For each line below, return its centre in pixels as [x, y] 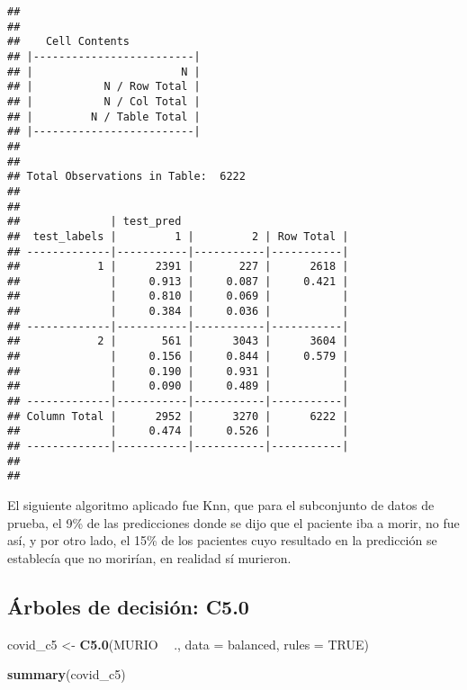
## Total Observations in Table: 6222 [126, 177]
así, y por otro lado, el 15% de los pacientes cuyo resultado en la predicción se [222, 540]
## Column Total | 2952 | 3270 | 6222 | [178, 416]
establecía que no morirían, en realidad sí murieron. [149, 557]
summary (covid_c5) [67, 674]
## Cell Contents [69, 42]
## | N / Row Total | [104, 87]
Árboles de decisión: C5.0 [128, 606]
